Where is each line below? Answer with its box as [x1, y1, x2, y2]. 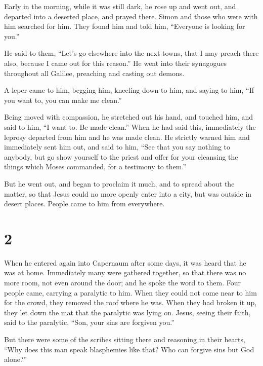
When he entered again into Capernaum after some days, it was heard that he [4, 257, 246, 268]
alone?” [4, 354, 27, 364]
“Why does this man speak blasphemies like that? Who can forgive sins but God [4, 344, 254, 354]
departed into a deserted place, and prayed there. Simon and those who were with [4, 11, 258, 21]
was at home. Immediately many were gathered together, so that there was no [4, 267, 246, 278]
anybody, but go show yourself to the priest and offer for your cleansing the [4, 151, 238, 162]
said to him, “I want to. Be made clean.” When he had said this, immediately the [4, 121, 256, 132]
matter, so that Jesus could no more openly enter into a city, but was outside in [4, 188, 252, 199]
